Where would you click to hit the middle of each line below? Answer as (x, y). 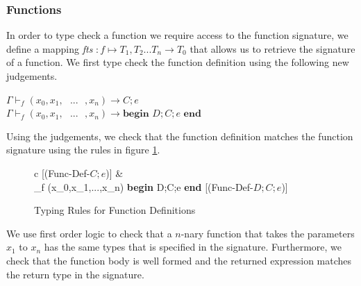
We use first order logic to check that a (89, 233)
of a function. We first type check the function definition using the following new (178, 62)
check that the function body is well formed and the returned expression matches (179, 260)
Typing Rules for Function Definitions (115, 210)
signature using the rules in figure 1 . (83, 150)
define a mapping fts (50, 48)
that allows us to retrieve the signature (272, 48)
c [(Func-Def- (62, 173)
